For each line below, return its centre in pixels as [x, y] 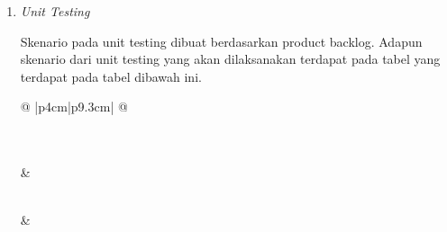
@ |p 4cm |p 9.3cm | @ [74, 107]
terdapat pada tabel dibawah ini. [111, 76]
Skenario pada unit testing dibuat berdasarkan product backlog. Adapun [221, 41]
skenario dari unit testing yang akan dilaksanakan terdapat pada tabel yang [230, 59]
